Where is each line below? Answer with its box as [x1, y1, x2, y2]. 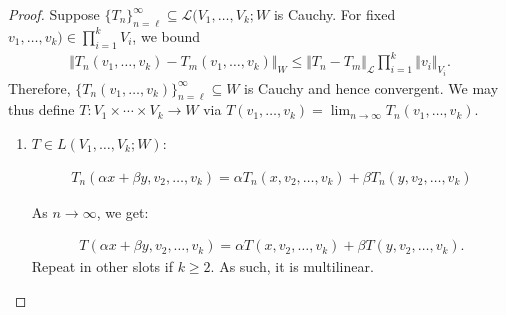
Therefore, [8, 77, 71, 98]
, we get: [96, 201, 149, 222]
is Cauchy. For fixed [273, 4, 396, 24]
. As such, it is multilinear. [210, 256, 374, 277]
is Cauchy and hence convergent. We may [244, 77, 499, 98]
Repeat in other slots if [31, 256, 173, 277]
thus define [8, 99, 75, 120]
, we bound [132, 25, 201, 46]
